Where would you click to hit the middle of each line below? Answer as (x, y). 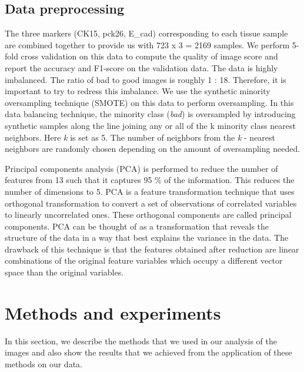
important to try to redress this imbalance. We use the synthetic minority (138, 91)
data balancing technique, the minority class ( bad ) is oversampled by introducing (150, 114)
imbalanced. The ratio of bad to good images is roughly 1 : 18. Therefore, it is (146, 79)
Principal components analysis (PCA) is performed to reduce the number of (141, 168)
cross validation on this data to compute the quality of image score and (149, 56)
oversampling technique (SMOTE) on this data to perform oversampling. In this (149, 102)
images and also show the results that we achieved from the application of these (148, 352)
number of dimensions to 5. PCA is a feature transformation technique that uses (150, 191)
